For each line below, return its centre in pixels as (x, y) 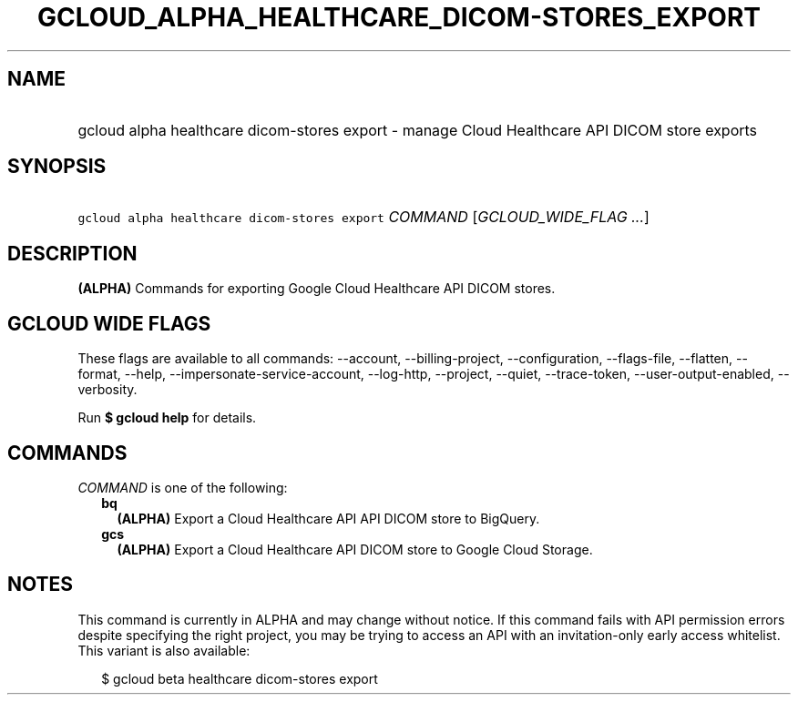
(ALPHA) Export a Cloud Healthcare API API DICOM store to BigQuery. (328, 518)
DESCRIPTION (72, 253)
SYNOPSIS (57, 167)
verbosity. (107, 390)
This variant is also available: (164, 650)
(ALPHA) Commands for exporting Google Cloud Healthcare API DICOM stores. (317, 289)
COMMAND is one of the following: (183, 487)
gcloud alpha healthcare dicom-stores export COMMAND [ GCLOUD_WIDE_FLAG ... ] (363, 217)
